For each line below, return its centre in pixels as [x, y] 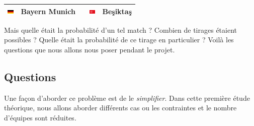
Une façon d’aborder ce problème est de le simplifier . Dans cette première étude [127, 98]
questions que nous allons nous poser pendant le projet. [90, 49]
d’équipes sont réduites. [40, 117]
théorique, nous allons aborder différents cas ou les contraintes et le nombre [120, 108]
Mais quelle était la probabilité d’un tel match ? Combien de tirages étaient [120, 29]
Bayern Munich [48, 11]
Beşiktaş [117, 11]
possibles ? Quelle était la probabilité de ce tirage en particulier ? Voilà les [119, 40]
